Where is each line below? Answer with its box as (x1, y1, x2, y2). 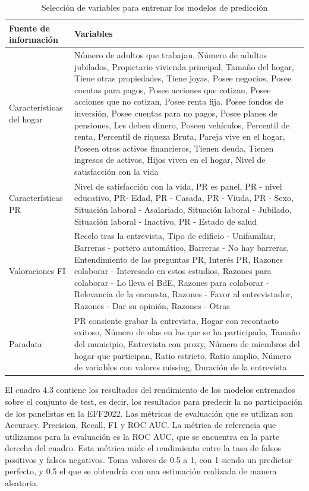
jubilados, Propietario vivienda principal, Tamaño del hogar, (74, 60, 294, 73)
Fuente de (9, 21, 50, 34)
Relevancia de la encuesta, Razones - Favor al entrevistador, (74, 288, 293, 300)
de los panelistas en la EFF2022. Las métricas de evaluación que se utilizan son (5, 407, 294, 419)
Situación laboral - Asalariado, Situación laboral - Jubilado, (74, 203, 292, 215)
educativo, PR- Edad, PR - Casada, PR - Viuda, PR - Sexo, (74, 191, 294, 204)
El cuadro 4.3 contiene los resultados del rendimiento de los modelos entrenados (5, 383, 295, 396)
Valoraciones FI (9, 265, 66, 277)
